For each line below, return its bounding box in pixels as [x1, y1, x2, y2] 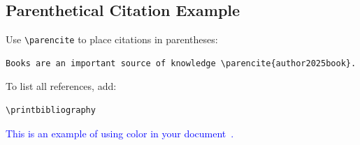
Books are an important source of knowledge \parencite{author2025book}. [6, 58, 357, 68]
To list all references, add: [6, 79, 117, 93]
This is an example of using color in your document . [6, 125, 234, 140]
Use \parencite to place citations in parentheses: [6, 32, 218, 47]
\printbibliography [6, 105, 96, 116]
